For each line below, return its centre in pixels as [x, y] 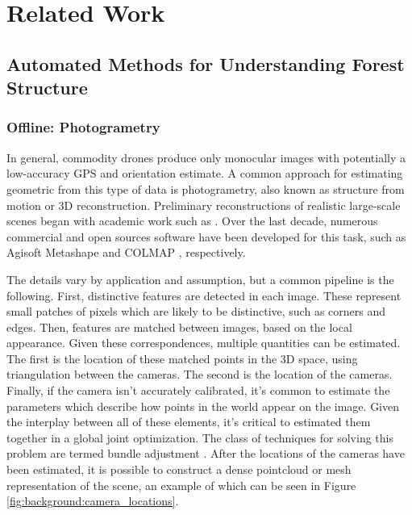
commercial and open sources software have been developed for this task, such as [206, 236]
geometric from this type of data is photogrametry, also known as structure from [206, 188]
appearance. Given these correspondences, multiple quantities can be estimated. [204, 343]
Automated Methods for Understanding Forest [206, 63]
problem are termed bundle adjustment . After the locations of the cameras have [206, 453]
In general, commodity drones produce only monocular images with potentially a [206, 157]
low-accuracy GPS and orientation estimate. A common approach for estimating [205, 173]
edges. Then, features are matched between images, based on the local [179, 327]
